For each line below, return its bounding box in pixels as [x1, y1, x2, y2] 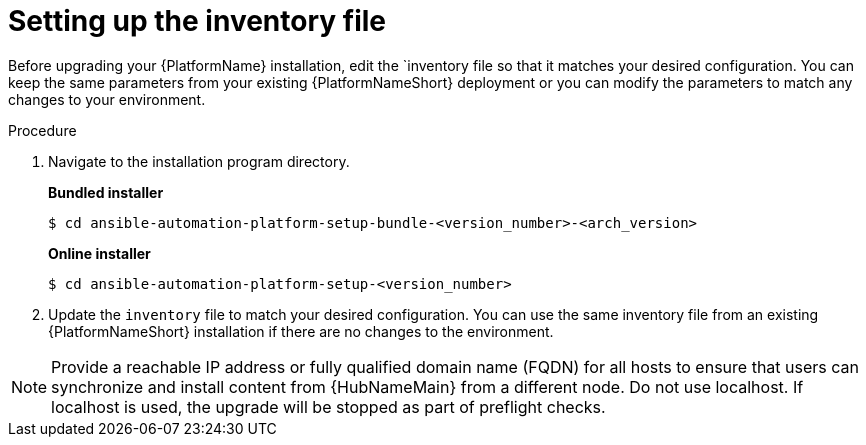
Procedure [8, 121, 77, 139]
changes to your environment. [8, 90, 206, 108]
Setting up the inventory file [8, 4, 386, 38]
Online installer [48, 244, 151, 262]
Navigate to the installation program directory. [48, 152, 350, 170]
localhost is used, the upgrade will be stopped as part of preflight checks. [51, 396, 606, 417]
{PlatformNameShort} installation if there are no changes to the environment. [48, 322, 554, 340]
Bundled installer [48, 183, 164, 201]
